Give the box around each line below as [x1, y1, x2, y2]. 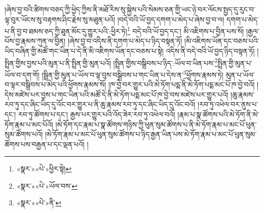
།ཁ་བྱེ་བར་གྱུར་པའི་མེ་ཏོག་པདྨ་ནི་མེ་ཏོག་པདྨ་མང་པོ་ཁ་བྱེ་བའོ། [108, 79, 255, 90]
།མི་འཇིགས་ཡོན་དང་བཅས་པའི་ [184, 35, 259, 46]
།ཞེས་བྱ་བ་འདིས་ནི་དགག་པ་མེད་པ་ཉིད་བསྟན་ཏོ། [67, 35, 182, 46]
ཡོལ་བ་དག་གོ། [5, 69, 40, 80]
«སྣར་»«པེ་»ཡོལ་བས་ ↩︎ [16, 180, 78, 191]
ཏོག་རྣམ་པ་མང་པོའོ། [5, 119, 53, 129]
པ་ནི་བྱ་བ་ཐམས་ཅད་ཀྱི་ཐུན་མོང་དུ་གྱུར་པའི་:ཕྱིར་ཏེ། [5, 25, 127, 36]
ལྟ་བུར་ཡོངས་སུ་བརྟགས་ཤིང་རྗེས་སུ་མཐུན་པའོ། [5, 14, 116, 24]
